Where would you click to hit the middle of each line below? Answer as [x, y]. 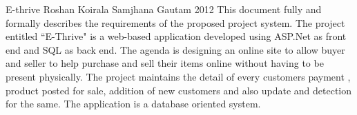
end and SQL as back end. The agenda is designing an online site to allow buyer [175, 49]
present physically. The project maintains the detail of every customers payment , [178, 76]
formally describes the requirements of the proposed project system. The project [175, 22]
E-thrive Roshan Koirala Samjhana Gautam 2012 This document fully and [164, 9]
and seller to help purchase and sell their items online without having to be [165, 63]
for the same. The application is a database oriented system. [133, 104]
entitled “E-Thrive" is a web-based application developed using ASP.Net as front [176, 36]
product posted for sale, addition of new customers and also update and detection [179, 90]
